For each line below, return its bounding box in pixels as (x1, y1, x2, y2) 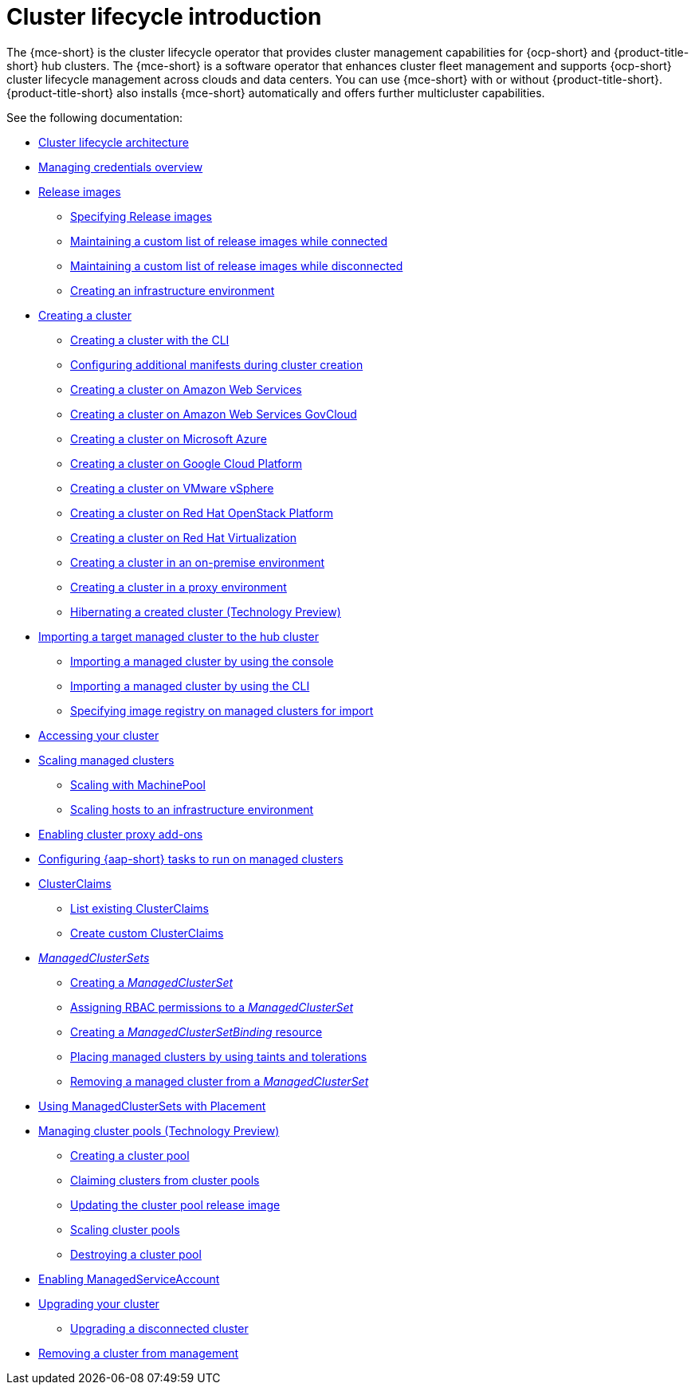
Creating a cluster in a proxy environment (70, 580, 287, 594)
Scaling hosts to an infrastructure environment (70, 802, 314, 816)
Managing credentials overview (38, 159, 203, 174)
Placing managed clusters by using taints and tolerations (70, 1049, 367, 1063)
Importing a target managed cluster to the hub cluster (38, 629, 319, 643)
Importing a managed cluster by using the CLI (70, 678, 310, 693)
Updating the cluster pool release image (70, 1197, 281, 1212)
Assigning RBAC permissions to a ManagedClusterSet (70, 1000, 354, 1014)
